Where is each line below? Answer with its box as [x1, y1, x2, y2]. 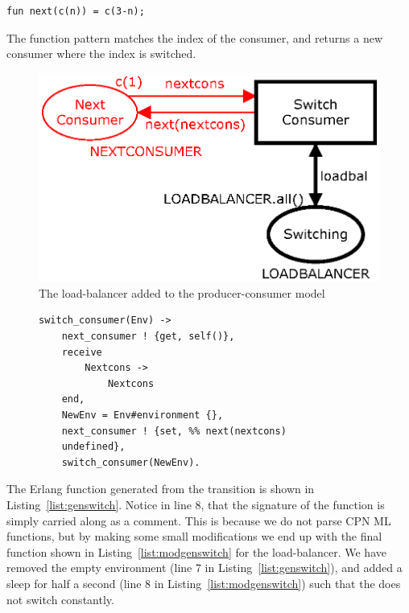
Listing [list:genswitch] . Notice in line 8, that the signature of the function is [6, 496, 385, 513]
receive [61, 346, 102, 358]
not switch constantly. [6, 590, 114, 607]
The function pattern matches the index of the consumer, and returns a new [6, 29, 383, 46]
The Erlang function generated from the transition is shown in [6, 480, 315, 497]
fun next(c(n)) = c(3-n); [6, 6, 145, 17]
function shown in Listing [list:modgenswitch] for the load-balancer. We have [6, 543, 386, 560]
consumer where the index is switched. [6, 45, 196, 62]
